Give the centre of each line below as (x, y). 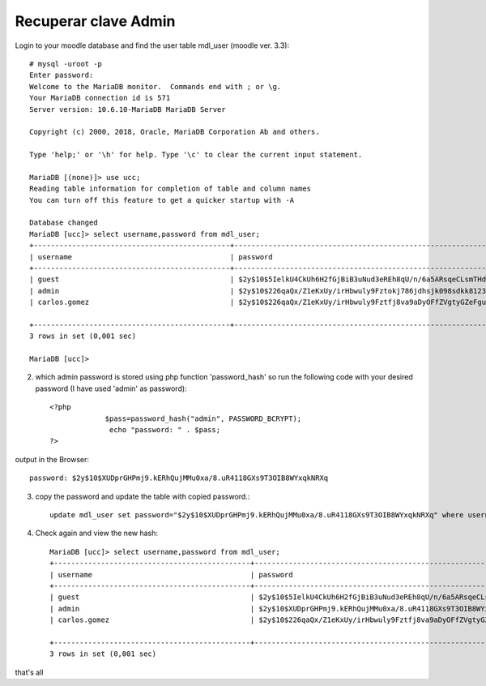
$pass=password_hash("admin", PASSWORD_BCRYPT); (203, 418)
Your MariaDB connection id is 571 (100, 98)
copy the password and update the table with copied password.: (143, 496)
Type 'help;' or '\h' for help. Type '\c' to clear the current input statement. (196, 155)
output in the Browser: (52, 459)
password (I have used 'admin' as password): (111, 388)
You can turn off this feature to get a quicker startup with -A (162, 200)
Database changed (64, 223)
